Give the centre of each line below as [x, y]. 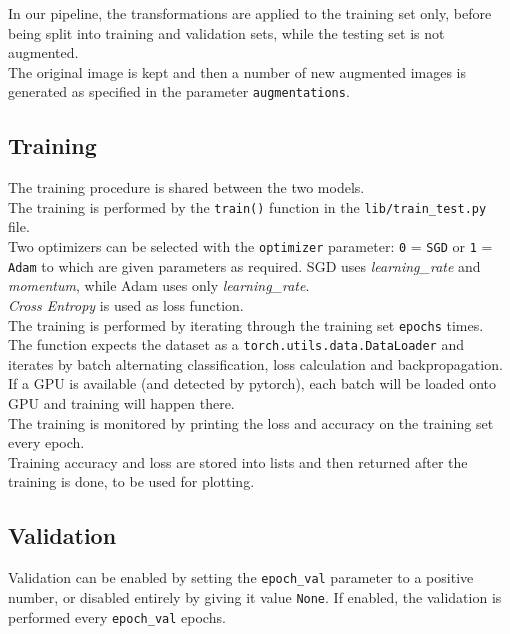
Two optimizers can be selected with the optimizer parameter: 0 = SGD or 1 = [250, 246]
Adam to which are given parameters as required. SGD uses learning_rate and [244, 265]
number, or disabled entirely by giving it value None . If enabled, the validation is [255, 596]
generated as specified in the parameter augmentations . [179, 91]
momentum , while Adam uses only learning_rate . [159, 285]
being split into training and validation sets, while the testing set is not [226, 32]
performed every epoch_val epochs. [117, 616]
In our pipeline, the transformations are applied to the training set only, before [250, 13]
